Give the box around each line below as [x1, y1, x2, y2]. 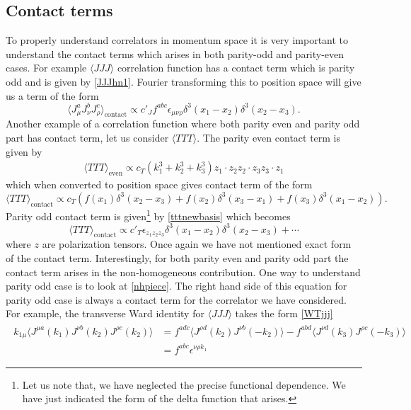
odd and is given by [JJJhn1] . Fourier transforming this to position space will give [6, 74, 361, 89]
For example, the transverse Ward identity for [6, 306, 204, 321]
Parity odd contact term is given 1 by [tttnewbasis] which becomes [6, 206, 291, 223]
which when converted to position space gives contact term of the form [6, 177, 313, 192]
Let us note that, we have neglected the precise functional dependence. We [22, 377, 346, 392]
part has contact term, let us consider [6, 130, 169, 145]
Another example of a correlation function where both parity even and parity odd [6, 116, 360, 131]
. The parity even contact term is [197, 130, 341, 145]
